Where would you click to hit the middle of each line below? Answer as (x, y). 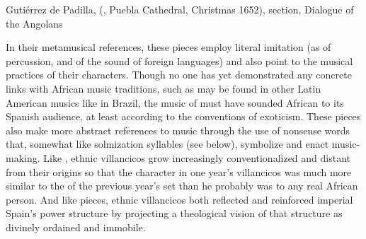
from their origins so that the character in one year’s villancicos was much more (179, 171)
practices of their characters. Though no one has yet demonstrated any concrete (179, 75)
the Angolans (34, 23)
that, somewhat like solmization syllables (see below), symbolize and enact (167, 144)
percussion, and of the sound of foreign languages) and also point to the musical (179, 60)
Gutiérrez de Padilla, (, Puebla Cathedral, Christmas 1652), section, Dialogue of (180, 9)
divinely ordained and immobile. (76, 227)
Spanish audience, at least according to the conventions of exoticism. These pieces (183, 116)
